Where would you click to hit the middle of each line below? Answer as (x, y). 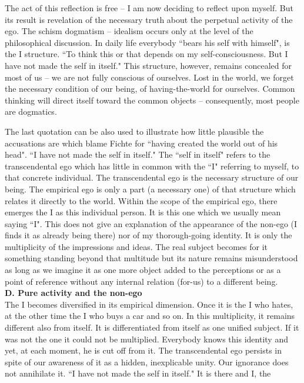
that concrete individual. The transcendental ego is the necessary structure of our (152, 177)
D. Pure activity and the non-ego (74, 293)
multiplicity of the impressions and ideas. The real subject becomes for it (136, 246)
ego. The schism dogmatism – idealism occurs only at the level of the (129, 31)
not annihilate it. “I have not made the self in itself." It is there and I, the (138, 373)
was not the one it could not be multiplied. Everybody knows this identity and (146, 339)
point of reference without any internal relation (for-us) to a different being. (141, 281)
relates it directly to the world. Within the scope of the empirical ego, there (141, 200)
